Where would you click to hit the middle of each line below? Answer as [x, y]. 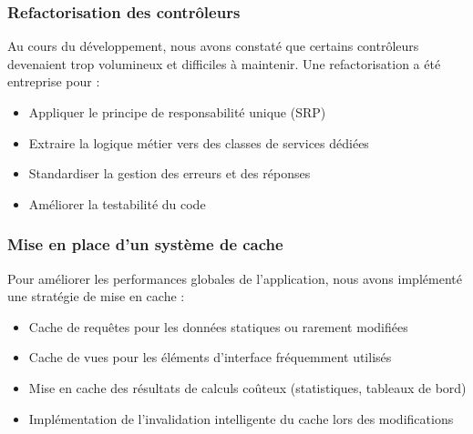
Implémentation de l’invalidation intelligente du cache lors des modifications [241, 418]
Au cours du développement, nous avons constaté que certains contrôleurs [213, 46]
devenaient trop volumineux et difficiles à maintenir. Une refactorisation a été [224, 63]
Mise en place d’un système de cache [145, 244]
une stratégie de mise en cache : [96, 296]
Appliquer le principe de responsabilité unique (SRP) [177, 112]
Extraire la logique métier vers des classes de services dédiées [199, 142]
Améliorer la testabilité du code [117, 203]
